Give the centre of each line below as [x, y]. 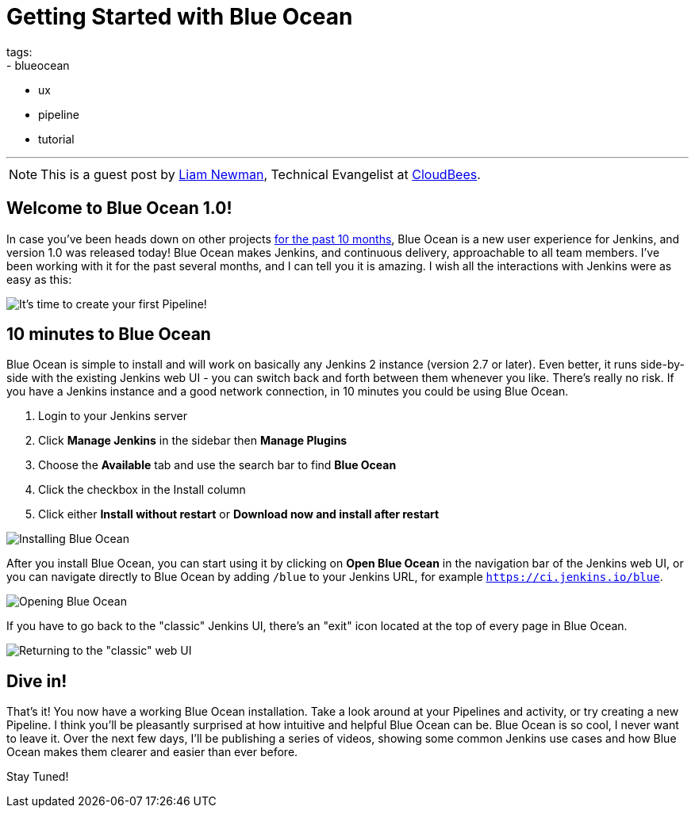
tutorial [56, 139]
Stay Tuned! [38, 777]
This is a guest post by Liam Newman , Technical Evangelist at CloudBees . [261, 174]
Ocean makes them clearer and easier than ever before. [152, 752]
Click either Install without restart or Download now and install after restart [239, 514]
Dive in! [37, 681]
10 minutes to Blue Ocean [109, 334]
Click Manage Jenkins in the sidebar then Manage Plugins [193, 441]
